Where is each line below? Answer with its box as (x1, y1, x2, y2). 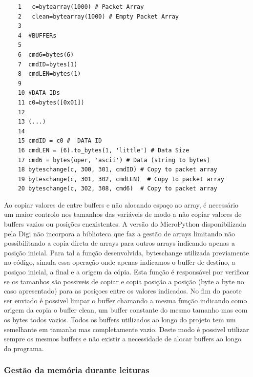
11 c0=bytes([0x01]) (18, 99, 84, 106)
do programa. (4, 343, 44, 353)
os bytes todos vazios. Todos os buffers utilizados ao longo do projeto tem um (4, 314, 236, 324)
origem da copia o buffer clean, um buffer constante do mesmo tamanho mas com (4, 305, 248, 315)
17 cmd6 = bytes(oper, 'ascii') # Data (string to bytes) (18, 156, 211, 164)
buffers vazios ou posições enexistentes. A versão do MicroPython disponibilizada (4, 219, 247, 229)
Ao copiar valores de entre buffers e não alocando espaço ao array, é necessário (4, 199, 239, 209)
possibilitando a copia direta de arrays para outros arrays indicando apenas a (4, 238, 235, 248)
